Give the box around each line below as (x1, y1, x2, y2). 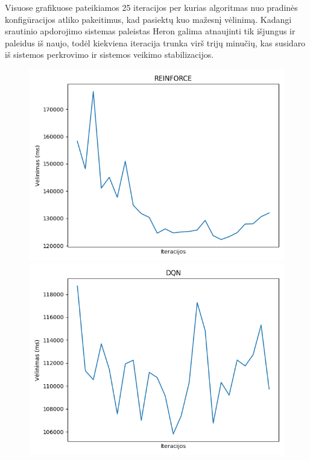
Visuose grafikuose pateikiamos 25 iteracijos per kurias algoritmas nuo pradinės (5, 1, 298, 13)
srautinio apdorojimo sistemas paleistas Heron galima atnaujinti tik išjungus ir (5, 25, 296, 37)
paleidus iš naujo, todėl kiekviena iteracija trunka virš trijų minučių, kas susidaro (5, 36, 306, 49)
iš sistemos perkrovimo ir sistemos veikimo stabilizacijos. (5, 48, 214, 61)
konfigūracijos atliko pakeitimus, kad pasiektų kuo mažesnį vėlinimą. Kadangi (5, 13, 292, 25)
